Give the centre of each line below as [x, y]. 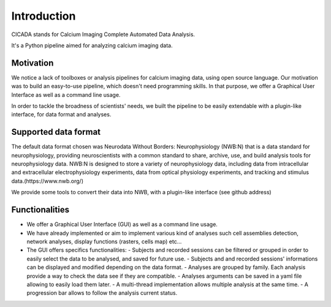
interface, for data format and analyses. [61, 115]
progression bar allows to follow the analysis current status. [102, 293]
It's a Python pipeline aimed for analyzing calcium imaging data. [92, 45]
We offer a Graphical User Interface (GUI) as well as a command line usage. [122, 224]
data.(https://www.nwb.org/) [48, 181]
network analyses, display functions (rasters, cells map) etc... [104, 241]
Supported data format [56, 132]
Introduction [44, 16]
